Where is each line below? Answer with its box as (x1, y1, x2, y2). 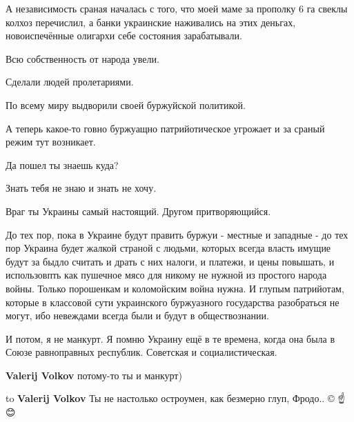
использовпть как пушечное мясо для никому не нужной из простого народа (6, 268, 327, 282)
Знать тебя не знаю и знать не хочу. (6, 181, 157, 195)
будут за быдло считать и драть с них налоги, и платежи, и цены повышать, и (6, 254, 335, 268)
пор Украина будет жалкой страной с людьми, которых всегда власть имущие (6, 241, 331, 255)
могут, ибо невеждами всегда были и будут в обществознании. (6, 308, 269, 323)
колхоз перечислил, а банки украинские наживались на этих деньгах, (6, 14, 296, 29)
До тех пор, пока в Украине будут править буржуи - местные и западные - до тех (6, 227, 348, 241)
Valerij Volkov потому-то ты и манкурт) (6, 368, 182, 382)
